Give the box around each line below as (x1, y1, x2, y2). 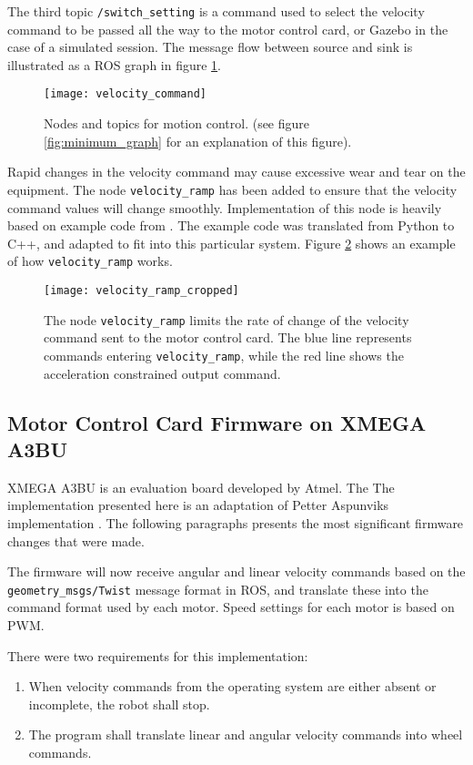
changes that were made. (7, 531, 145, 550)
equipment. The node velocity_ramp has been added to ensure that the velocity (7, 179, 458, 199)
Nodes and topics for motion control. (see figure (44, 114, 310, 133)
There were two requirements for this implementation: (7, 646, 308, 665)
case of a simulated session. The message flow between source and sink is (7, 37, 413, 56)
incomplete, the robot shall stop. (28, 694, 210, 713)
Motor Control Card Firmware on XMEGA (7, 408, 427, 436)
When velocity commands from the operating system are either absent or (28, 677, 437, 696)
